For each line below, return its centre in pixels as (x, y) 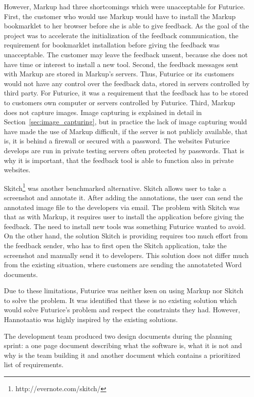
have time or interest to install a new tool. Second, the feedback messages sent (121, 64)
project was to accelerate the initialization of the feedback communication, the (121, 35)
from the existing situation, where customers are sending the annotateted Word (123, 265)
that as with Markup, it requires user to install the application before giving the (124, 217)
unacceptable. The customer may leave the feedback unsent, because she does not (126, 54)
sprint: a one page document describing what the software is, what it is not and (123, 345)
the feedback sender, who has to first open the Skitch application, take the (116, 245)
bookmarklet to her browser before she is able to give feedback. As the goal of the (127, 26)
